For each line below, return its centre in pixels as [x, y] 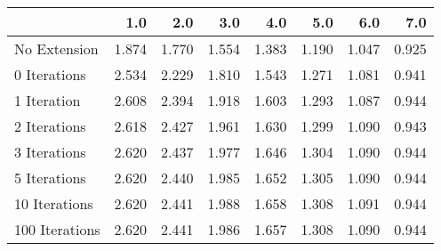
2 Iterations [50, 126]
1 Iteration [48, 100]
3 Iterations [50, 152]
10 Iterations [54, 203]
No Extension [56, 49]
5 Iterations [50, 178]
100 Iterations [57, 229]
